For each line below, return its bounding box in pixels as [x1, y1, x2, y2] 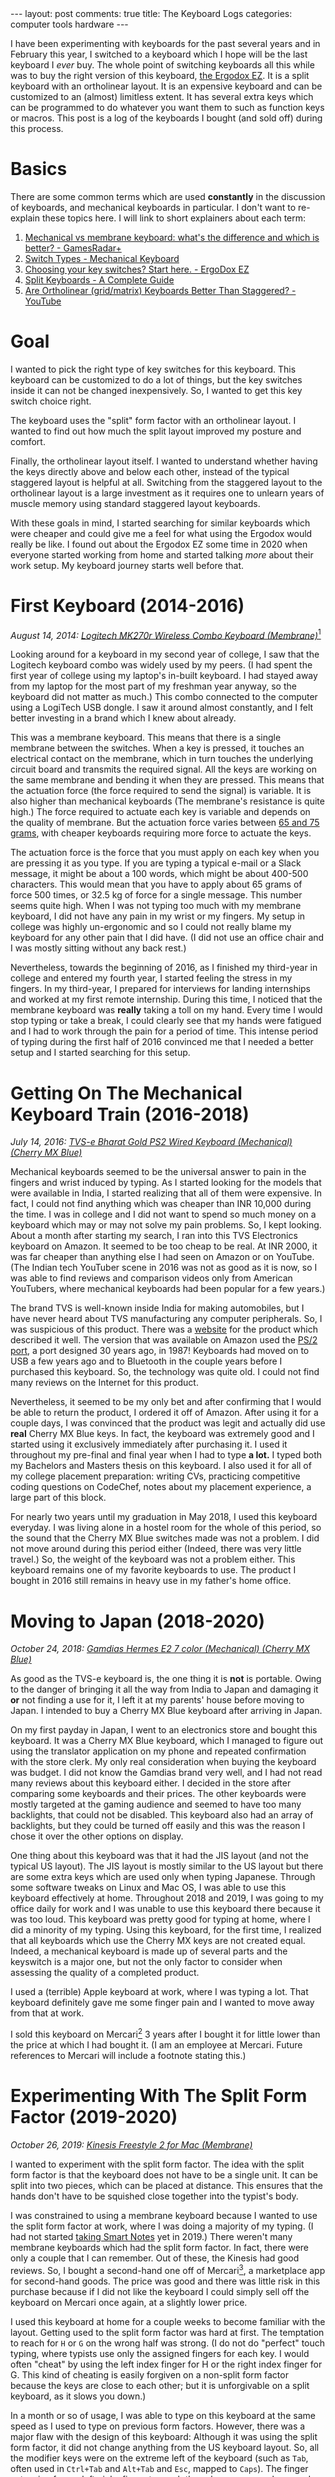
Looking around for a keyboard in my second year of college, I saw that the [10, 648, 320, 661]
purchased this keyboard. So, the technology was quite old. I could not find [10, 1366, 320, 1378]
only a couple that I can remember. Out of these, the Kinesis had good [10, 2252, 300, 2264]
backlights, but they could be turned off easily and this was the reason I [10, 1820, 306, 1832]
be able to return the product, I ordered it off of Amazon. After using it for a [10, 1407, 319, 1419]
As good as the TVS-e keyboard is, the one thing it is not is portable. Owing [10, 1673, 322, 1685]
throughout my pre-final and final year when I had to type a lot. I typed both [10, 1449, 323, 1461]
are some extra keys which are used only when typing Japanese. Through [10, 1871, 316, 1883]
